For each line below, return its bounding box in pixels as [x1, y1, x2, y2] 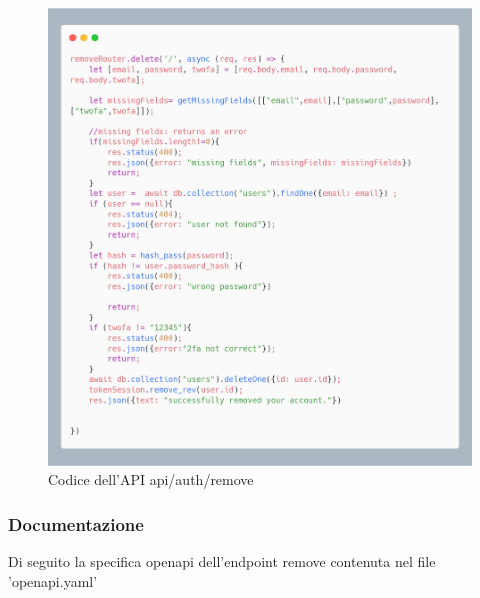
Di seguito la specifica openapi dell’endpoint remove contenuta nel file [8, 550, 436, 571]
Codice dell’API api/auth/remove [48, 469, 254, 490]
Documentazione [8, 511, 144, 536]
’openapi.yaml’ [8, 570, 98, 591]
